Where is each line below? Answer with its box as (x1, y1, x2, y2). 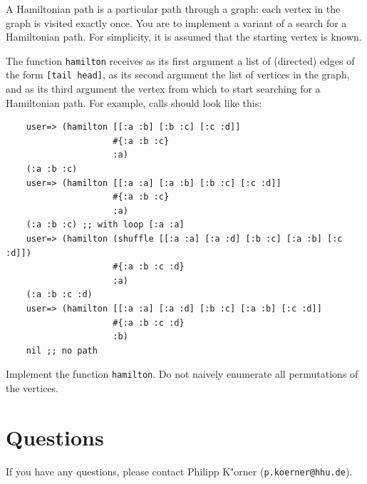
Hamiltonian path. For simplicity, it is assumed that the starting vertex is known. (6, 29, 362, 44)
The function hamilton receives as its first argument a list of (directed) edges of (6, 53, 355, 68)
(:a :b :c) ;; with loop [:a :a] (26, 220, 185, 230)
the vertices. (6, 381, 58, 396)
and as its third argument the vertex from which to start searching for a (6, 81, 321, 96)
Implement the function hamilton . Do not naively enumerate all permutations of (6, 366, 358, 381)
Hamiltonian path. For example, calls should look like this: (6, 95, 262, 110)
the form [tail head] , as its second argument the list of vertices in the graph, (6, 67, 350, 82)
